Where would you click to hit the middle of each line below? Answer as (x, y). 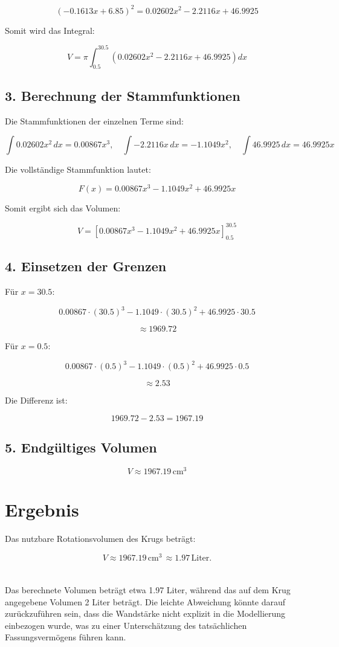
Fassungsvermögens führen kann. (66, 637)
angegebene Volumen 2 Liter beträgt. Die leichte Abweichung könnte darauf (145, 601)
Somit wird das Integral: (50, 30)
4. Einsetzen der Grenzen (86, 266)
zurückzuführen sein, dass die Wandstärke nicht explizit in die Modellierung (145, 613)
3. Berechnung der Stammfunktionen (123, 95)
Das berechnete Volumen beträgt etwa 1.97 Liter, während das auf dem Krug (148, 590)
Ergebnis (42, 510)
